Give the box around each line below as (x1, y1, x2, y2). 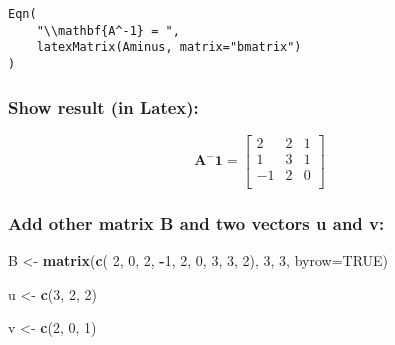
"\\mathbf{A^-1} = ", (36, 23, 180, 38)
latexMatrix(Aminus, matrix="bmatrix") (36, 40, 302, 55)
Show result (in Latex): (8, 94, 199, 119)
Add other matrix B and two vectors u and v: (8, 210, 385, 235)
